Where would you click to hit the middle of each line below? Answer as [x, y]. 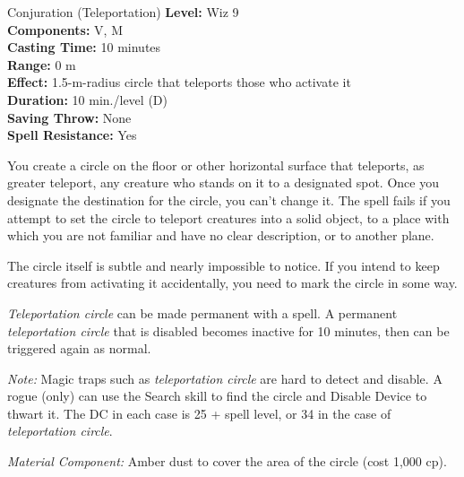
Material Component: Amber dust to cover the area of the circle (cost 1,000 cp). [227, 461]
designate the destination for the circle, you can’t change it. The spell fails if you [229, 199]
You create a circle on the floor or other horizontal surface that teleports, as [216, 165]
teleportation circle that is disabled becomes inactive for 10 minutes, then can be [228, 330]
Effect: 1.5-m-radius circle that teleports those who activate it [179, 82]
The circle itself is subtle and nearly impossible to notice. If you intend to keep [223, 265]
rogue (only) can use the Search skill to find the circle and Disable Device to [217, 396]
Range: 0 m [42, 64]
